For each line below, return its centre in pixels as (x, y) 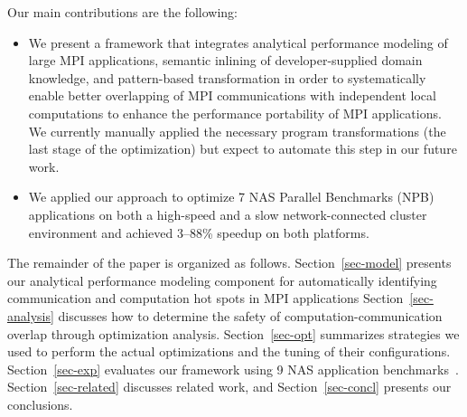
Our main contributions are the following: (122, 12)
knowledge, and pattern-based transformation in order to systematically (227, 77)
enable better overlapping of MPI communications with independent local (232, 95)
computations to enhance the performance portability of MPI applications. (235, 113)
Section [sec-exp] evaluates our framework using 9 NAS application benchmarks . (233, 369)
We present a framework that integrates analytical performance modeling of (238, 42)
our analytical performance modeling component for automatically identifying (222, 280)
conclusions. (40, 404)
